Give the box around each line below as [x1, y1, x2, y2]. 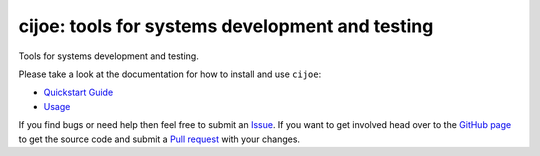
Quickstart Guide [43, 86, 114, 99]
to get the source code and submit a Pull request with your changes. [18, 133, 300, 145]
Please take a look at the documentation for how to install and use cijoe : [18, 68, 322, 80]
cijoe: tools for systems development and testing [18, 15, 434, 37]
